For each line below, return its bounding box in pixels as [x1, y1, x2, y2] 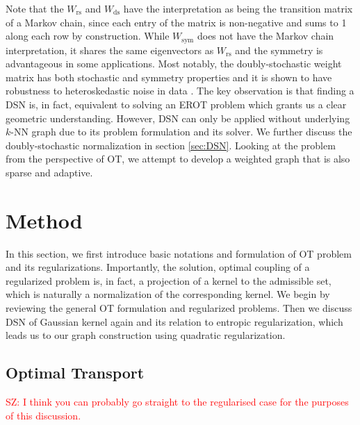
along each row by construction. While [6, 28, 170, 43]
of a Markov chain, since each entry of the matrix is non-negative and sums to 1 [6, 15, 347, 29]
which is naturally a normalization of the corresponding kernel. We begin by [6, 287, 330, 301]
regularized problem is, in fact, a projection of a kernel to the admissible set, [6, 273, 332, 287]
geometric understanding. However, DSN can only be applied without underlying [6, 110, 350, 125]
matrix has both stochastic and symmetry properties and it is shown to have [6, 69, 332, 84]
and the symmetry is [235, 42, 323, 57]
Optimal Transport [6, 362, 145, 383]
